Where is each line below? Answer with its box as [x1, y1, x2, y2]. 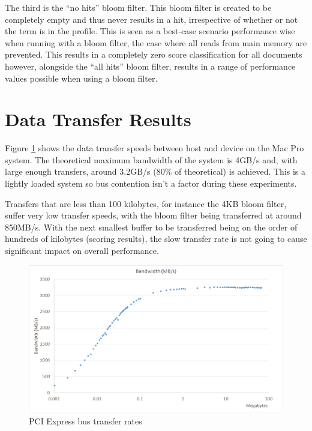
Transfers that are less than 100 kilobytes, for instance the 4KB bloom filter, [5, 197, 287, 209]
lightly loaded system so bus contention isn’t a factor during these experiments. [5, 177, 297, 190]
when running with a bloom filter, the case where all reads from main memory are [5, 36, 307, 49]
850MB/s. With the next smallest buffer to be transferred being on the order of [5, 220, 298, 233]
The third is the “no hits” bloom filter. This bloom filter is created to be [5, 1, 272, 13]
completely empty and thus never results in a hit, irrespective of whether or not [5, 13, 298, 25]
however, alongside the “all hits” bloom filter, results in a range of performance [5, 59, 296, 72]
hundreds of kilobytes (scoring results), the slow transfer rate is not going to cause [5, 232, 307, 245]
